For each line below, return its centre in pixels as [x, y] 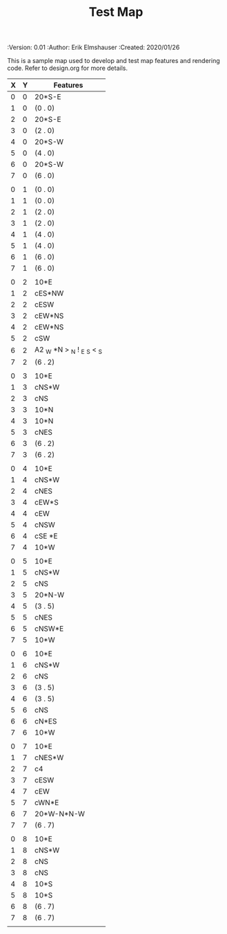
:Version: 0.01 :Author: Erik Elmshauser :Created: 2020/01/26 [93, 47]
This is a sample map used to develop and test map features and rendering [114, 61]
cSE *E [46, 536]
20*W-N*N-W [59, 814]
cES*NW [49, 294]
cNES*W [49, 757]
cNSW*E [49, 629]
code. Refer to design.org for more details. [67, 68]
